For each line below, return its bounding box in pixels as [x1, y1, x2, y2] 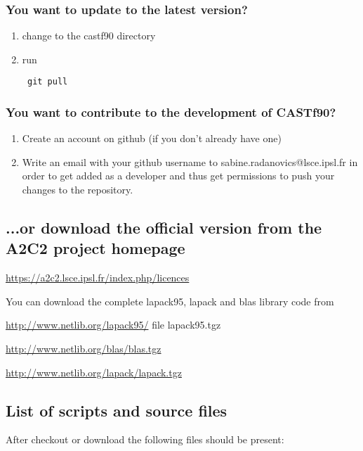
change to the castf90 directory [22, 28, 156, 43]
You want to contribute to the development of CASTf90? [6, 103, 336, 120]
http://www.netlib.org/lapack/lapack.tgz [6, 364, 182, 379]
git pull [27, 77, 68, 87]
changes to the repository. [22, 182, 133, 197]
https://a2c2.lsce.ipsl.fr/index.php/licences [6, 270, 190, 285]
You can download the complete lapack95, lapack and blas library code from [6, 293, 334, 308]
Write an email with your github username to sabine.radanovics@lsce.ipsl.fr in [22, 154, 358, 169]
